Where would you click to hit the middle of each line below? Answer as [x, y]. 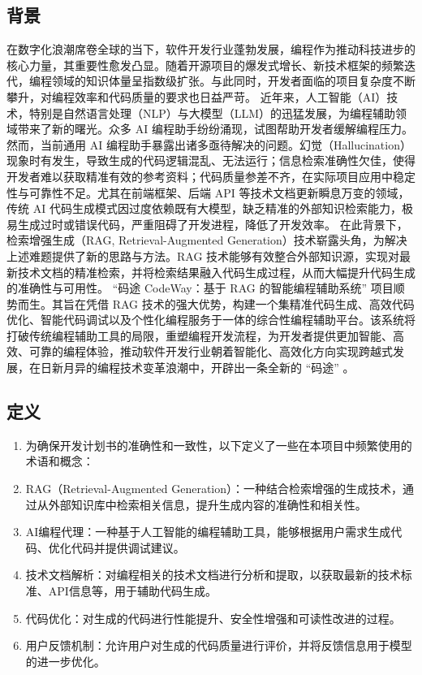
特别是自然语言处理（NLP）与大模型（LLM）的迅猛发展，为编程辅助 [212, 112]
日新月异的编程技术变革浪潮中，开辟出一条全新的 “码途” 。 [197, 368]
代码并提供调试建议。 [128, 547]
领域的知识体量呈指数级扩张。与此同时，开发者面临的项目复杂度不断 [233, 81]
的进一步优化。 [65, 661]
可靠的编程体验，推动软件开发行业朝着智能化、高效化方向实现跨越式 [211, 351]
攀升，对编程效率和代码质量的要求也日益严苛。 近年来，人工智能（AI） [197, 96]
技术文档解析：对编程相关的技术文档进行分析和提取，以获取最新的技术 [213, 575]
